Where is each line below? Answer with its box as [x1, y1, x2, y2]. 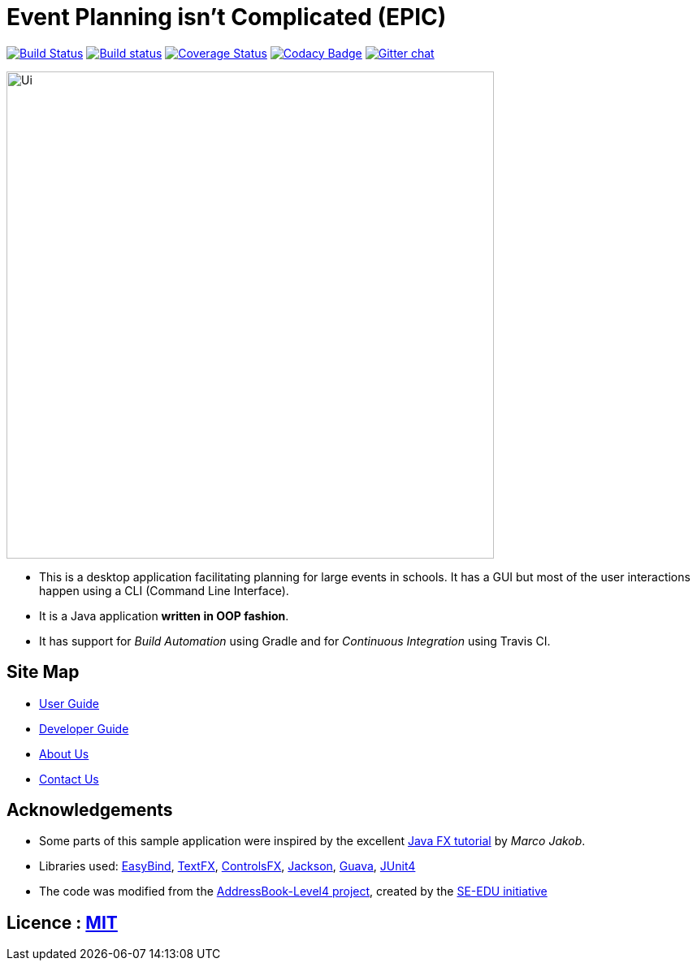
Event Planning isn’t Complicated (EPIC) [6, 3, 447, 31]
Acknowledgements [6, 800, 173, 821]
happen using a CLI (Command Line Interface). [39, 583, 289, 598]
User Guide [39, 696, 100, 710]
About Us [39, 746, 89, 761]
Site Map [6, 662, 80, 683]
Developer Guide [39, 721, 129, 736]
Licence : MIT [6, 912, 118, 933]
